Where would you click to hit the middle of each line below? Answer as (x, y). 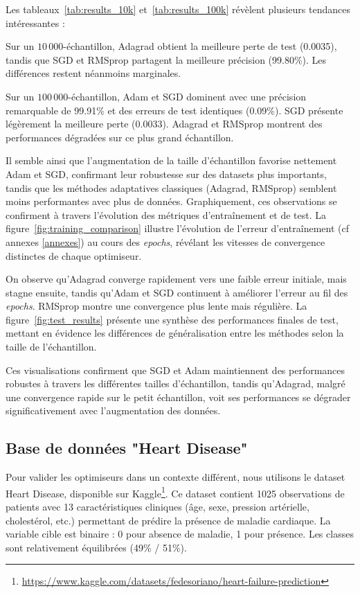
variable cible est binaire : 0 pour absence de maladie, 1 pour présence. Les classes (180, 534)
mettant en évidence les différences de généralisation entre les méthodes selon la (175, 333)
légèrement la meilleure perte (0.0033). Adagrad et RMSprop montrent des (164, 124)
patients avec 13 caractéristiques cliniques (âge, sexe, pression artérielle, (157, 507)
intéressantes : (35, 23)
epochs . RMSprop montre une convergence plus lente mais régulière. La (156, 306)
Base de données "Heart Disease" (127, 448)
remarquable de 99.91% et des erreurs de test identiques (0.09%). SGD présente (174, 110)
